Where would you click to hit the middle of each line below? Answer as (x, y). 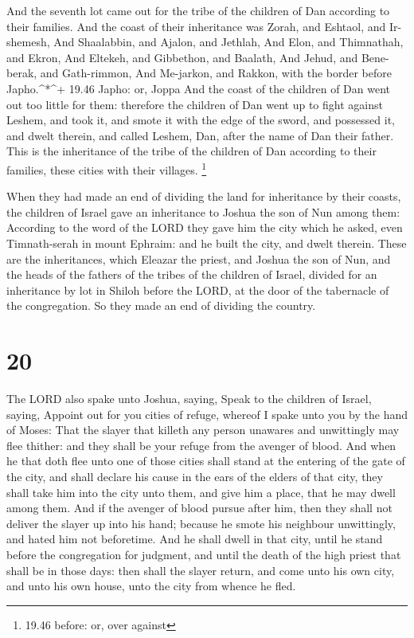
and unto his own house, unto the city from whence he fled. (151, 586)
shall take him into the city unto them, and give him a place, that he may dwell (201, 492)
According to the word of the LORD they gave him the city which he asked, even (205, 227)
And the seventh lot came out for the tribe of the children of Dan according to (198, 10)
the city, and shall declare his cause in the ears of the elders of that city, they (195, 477)
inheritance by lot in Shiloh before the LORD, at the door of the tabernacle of (198, 290)
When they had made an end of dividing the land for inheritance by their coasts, (204, 196)
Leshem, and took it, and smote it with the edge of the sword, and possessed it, (201, 120)
